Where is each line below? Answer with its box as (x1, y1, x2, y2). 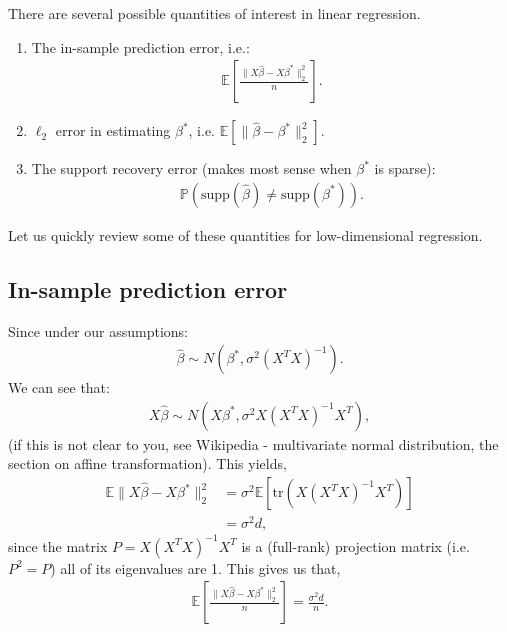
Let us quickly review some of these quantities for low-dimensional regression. (8, 224, 483, 245)
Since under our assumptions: (8, 320, 188, 341)
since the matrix (8, 535, 108, 556)
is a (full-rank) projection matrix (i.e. (241, 535, 470, 556)
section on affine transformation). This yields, (8, 453, 287, 474)
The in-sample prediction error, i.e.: (31, 36, 250, 57)
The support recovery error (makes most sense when (31, 158, 352, 179)
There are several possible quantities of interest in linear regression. (8, 3, 421, 23)
